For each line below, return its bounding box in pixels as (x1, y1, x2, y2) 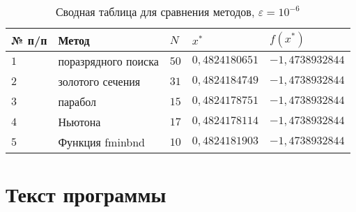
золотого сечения (58, 73, 141, 89)
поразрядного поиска (58, 53, 159, 69)
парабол (58, 93, 97, 109)
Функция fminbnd (58, 134, 146, 150)
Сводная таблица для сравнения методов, (55, 3, 255, 20)
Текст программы (6, 180, 167, 209)
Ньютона (58, 114, 101, 130)
